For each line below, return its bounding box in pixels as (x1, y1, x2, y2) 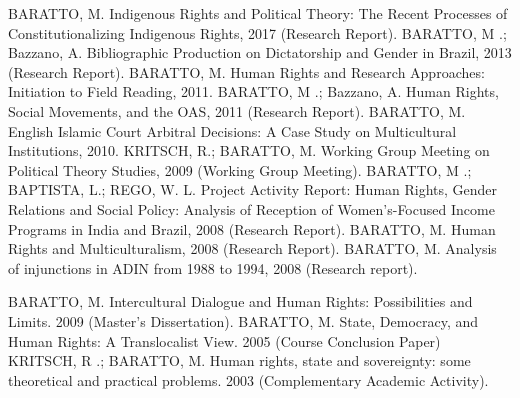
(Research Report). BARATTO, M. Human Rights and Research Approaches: (8, 61, 485, 82)
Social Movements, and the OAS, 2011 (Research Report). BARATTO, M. (8, 100, 466, 121)
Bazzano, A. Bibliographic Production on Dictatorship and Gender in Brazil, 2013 (8, 42, 512, 63)
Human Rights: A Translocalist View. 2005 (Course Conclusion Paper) (8, 330, 441, 351)
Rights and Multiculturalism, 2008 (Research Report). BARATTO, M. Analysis (8, 238, 497, 259)
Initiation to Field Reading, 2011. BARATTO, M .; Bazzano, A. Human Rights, (8, 81, 499, 102)
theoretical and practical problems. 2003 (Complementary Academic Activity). (8, 369, 489, 390)
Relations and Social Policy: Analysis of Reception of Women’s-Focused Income (8, 198, 495, 219)
